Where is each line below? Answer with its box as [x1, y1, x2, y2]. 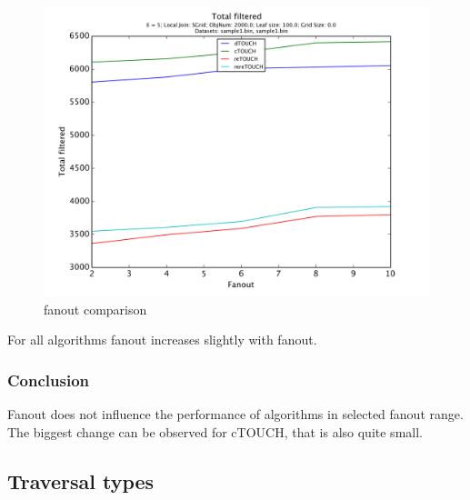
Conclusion [7, 368, 89, 391]
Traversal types [7, 466, 155, 495]
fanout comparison [44, 299, 147, 318]
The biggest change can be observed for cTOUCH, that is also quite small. [7, 422, 423, 441]
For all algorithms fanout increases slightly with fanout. [7, 330, 317, 349]
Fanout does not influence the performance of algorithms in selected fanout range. [7, 405, 464, 423]
